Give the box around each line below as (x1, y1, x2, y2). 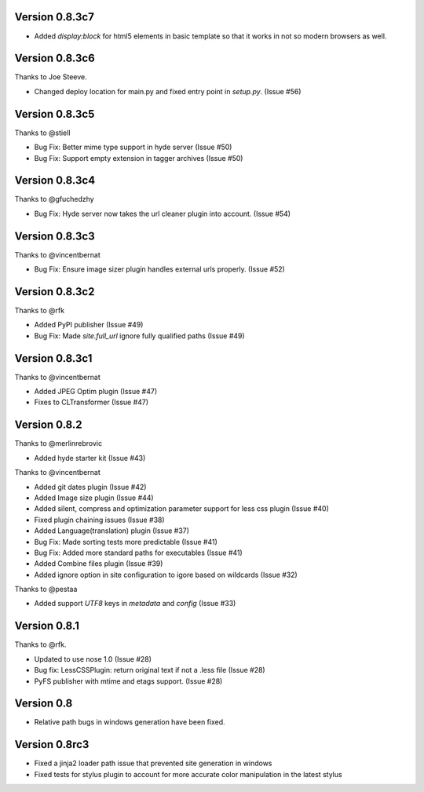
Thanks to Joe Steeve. (14, 72, 87, 82)
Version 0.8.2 (14, 418, 82, 432)
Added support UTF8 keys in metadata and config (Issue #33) (34, 599, 236, 608)
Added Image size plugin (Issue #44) (34, 493, 154, 502)
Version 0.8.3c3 (14, 229, 96, 243)
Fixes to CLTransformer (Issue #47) (34, 397, 149, 407)
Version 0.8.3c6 (14, 52, 96, 65)
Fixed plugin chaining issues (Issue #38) (34, 515, 165, 524)
